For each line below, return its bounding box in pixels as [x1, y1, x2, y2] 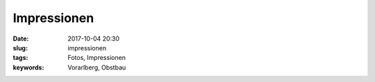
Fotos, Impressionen [67, 54, 126, 62]
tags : [12, 54, 28, 62]
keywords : [12, 63, 44, 72]
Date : [12, 34, 29, 43]
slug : [12, 43, 28, 52]
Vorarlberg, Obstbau [67, 63, 126, 72]
